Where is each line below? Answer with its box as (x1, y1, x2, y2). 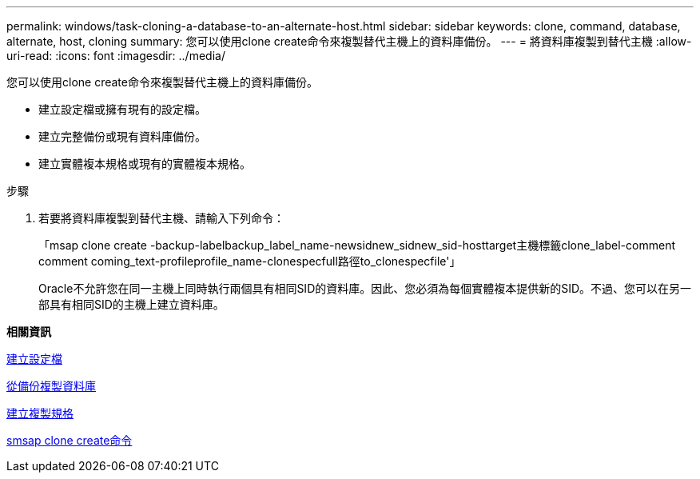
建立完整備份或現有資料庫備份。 (38, 130, 206, 143)
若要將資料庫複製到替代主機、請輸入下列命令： (38, 211, 284, 225)
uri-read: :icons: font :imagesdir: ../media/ (6, 49, 225, 62)
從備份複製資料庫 (6, 379, 96, 393)
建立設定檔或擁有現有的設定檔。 (38, 102, 206, 116)
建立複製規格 (6, 406, 74, 420)
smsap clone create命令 (6, 433, 133, 447)
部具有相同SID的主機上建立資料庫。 (38, 297, 225, 311)
